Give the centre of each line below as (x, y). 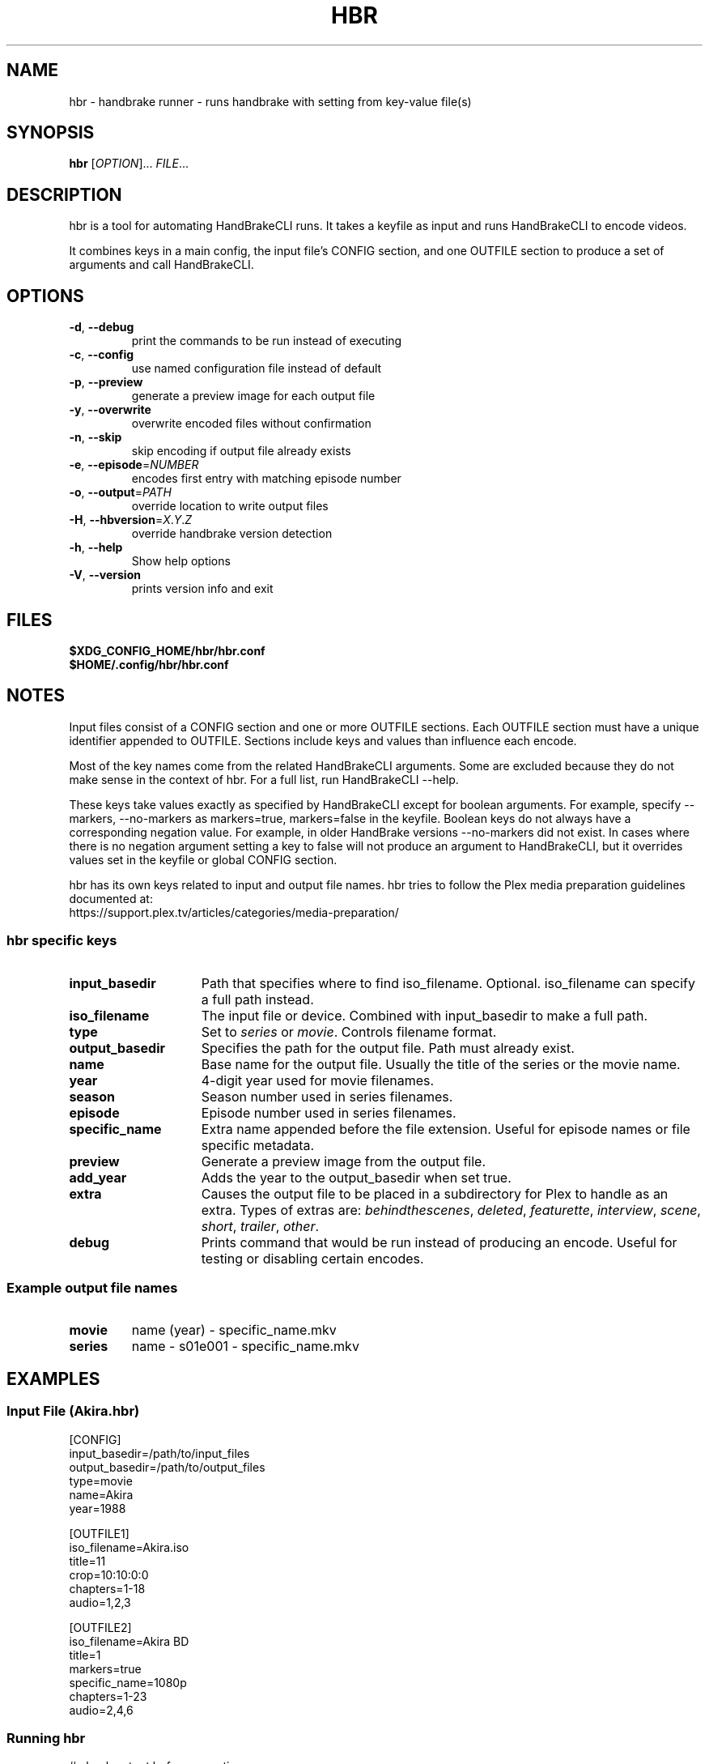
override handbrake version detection (232, 534)
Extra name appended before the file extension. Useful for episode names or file (446, 1129)
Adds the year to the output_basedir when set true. (356, 1177)
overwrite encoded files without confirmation (251, 424)
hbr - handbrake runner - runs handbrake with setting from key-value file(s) (270, 101)
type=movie (101, 1481)
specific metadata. (258, 1145)
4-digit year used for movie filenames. (318, 1080)
